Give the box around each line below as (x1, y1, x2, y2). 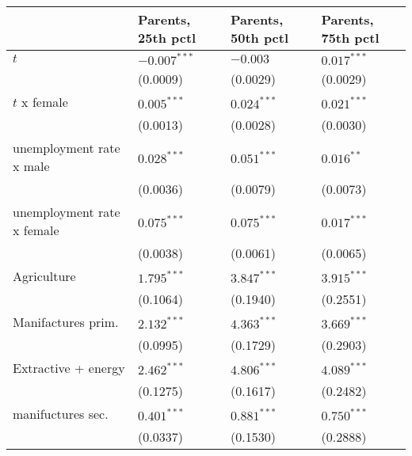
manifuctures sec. (13, 405, 109, 423)
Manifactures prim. (13, 313, 119, 331)
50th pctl (230, 28, 289, 47)
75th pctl (321, 28, 380, 47)
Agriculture (13, 267, 76, 285)
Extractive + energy (13, 359, 125, 377)
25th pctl (138, 28, 196, 47)
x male (13, 157, 50, 175)
